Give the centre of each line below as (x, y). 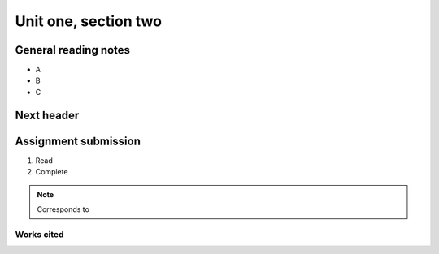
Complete (52, 172)
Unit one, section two (89, 21)
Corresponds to (63, 209)
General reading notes (72, 50)
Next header (47, 115)
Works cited (39, 234)
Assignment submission (78, 141)
